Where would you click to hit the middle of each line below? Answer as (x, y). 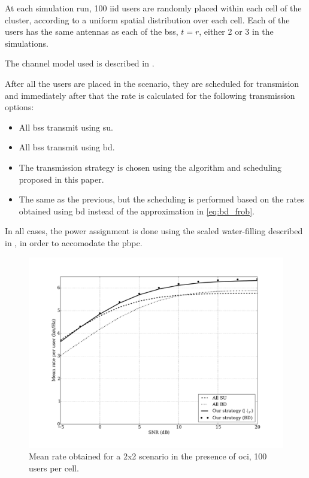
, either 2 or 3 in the (236, 31)
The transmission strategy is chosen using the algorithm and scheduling (150, 167)
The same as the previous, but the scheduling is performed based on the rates (161, 199)
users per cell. (54, 468)
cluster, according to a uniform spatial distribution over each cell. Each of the (147, 19)
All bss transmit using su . (66, 127)
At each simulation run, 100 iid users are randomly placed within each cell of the (153, 8)
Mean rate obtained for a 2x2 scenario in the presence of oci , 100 (148, 456)
